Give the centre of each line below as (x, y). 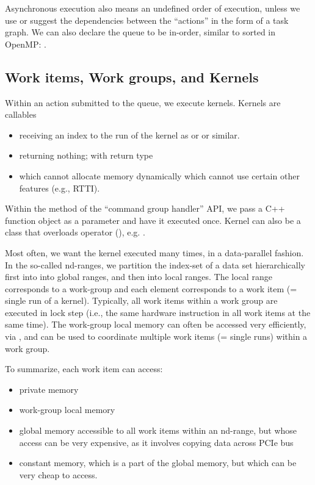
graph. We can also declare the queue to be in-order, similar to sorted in (140, 32)
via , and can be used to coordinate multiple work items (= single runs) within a (156, 336)
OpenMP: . (26, 44)
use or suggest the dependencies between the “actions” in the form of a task (147, 20)
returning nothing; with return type (86, 155)
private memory (49, 389)
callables (21, 114)
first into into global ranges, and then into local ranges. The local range (139, 277)
